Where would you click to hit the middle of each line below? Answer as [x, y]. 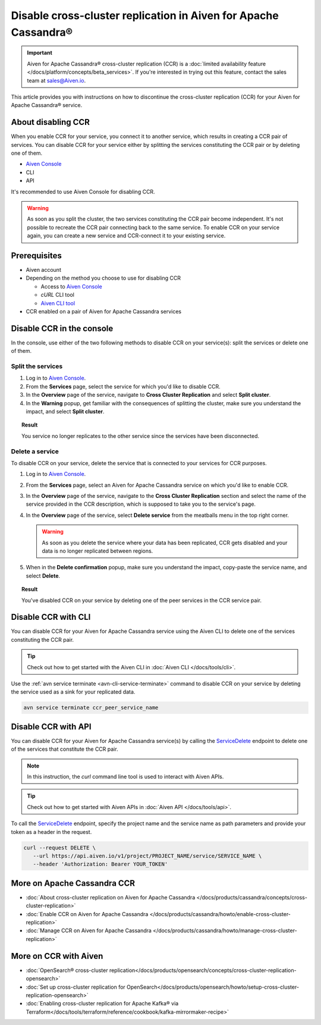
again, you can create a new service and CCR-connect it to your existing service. [126, 236]
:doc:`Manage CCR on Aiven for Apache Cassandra [89, 930]
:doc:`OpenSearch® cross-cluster [67, 970]
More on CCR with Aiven [57, 956]
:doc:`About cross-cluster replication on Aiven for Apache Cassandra [111, 897]
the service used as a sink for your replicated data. [73, 692]
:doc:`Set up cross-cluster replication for [76, 987]
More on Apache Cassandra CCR [73, 883]
